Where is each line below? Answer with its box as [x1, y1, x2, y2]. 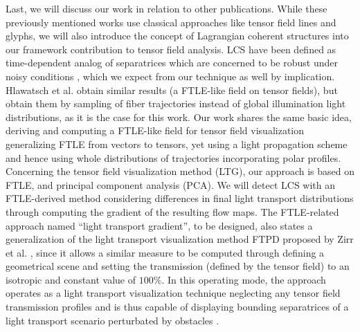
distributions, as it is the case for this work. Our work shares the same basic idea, [6, 109, 352, 124]
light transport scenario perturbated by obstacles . [6, 313, 219, 327]
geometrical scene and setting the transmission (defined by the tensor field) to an [6, 259, 350, 273]
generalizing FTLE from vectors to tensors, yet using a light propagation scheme [6, 136, 348, 151]
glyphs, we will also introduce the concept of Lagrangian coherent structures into [6, 28, 349, 43]
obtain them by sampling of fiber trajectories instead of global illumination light [6, 96, 346, 111]
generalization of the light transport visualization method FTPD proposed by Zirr [6, 232, 354, 246]
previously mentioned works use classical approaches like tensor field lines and [6, 15, 336, 29]
